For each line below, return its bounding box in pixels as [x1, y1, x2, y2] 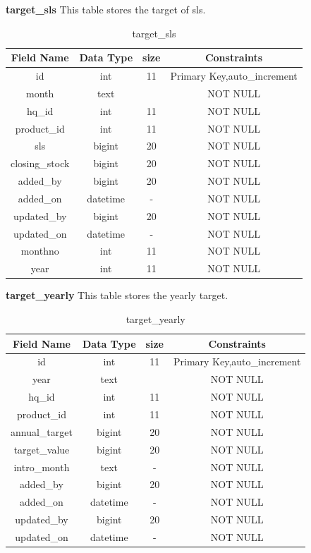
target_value [13, 442, 70, 456]
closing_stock [11, 156, 70, 171]
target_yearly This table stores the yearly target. [6, 288, 228, 303]
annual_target [11, 424, 73, 439]
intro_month [13, 459, 70, 474]
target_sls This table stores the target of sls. [6, 2, 206, 16]
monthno [20, 243, 59, 258]
